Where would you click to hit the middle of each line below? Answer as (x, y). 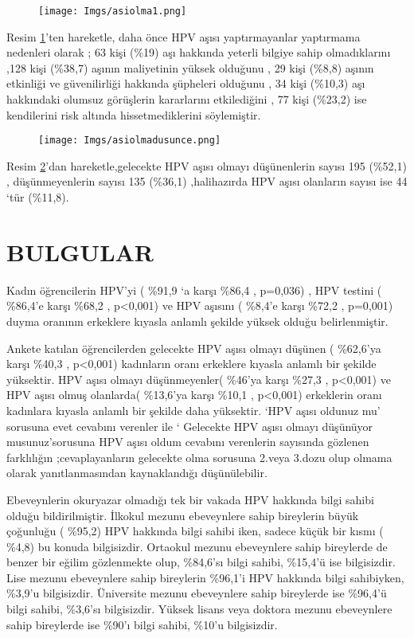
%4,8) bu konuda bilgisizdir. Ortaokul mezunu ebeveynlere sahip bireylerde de (197, 546)
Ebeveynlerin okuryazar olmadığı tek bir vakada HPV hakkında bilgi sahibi (190, 499)
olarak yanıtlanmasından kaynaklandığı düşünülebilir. (137, 473)
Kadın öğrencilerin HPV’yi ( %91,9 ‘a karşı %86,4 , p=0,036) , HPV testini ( (194, 290)
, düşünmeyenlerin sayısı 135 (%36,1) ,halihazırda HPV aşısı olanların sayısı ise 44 (207, 181)
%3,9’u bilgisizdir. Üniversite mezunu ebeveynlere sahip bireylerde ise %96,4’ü (197, 593)
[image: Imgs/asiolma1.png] (113, 11)
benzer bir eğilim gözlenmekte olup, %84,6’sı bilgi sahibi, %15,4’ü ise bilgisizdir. (201, 562)
